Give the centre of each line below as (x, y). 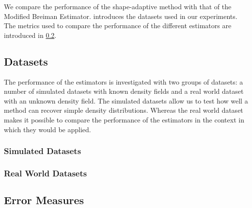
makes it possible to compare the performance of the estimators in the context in (124, 119)
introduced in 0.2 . (30, 35)
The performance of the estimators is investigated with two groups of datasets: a (124, 81)
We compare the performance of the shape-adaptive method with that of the (118, 6)
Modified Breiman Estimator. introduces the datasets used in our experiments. (121, 16)
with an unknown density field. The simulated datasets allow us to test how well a (126, 100)
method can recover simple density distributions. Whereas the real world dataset (124, 110)
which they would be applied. (47, 129)
